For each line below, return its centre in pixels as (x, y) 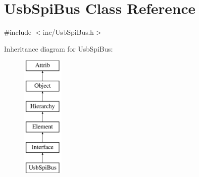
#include (18, 32)
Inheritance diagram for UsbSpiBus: (58, 48)
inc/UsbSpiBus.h (68, 32)
